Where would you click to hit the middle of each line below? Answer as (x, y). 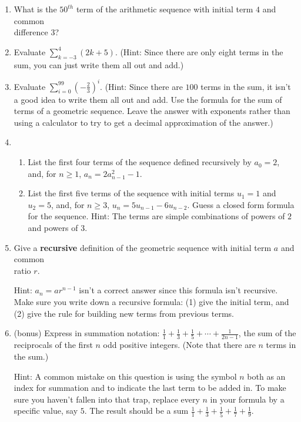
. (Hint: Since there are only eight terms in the (199, 51)
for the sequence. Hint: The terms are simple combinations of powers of (156, 216)
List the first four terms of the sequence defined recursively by (140, 162)
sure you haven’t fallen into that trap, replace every (107, 399)
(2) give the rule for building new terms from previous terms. (124, 313)
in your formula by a (247, 399)
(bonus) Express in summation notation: (87, 333)
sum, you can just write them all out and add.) (99, 64)
